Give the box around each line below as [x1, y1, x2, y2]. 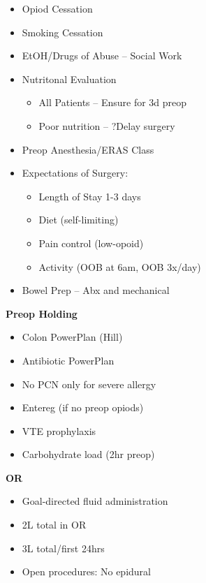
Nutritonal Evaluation [22, 71, 117, 86]
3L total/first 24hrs [22, 540, 105, 555]
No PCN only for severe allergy [22, 376, 156, 391]
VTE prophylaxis [22, 423, 96, 438]
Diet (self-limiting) [38, 212, 119, 227]
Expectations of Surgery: [22, 165, 128, 180]
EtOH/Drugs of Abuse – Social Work [22, 48, 182, 63]
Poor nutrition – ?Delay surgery [38, 118, 175, 133]
